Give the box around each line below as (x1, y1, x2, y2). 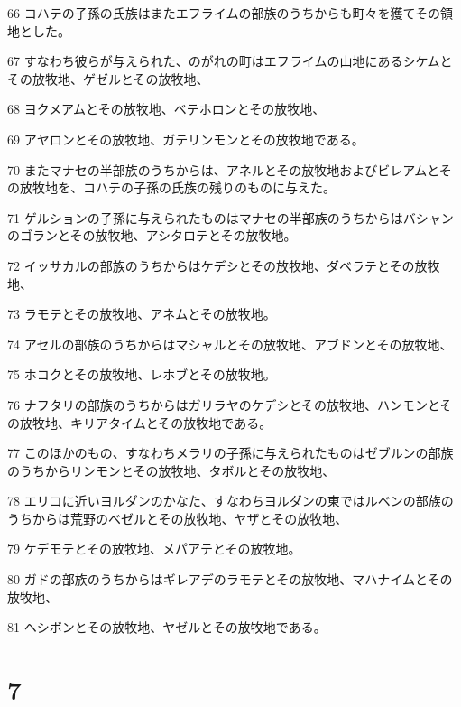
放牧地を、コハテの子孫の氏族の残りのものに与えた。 (19, 178, 336, 197)
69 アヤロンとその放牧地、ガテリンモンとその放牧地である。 (7, 129, 364, 148)
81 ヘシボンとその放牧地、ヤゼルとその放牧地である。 (7, 618, 327, 637)
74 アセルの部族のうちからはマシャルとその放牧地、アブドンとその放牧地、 (7, 334, 453, 353)
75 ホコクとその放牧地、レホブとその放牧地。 (7, 365, 276, 384)
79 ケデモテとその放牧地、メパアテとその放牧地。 (7, 539, 301, 558)
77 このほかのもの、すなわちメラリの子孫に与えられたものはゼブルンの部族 (7, 443, 454, 462)
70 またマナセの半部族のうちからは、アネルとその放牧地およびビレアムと (7, 160, 439, 179)
